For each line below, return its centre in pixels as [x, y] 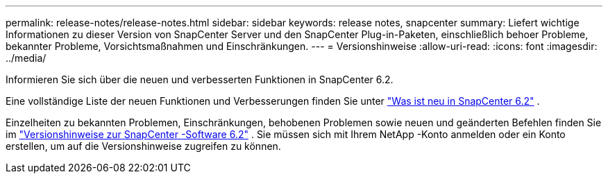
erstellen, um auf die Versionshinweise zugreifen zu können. [143, 146]
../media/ [26, 58]
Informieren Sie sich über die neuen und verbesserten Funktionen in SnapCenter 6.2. [200, 79]
